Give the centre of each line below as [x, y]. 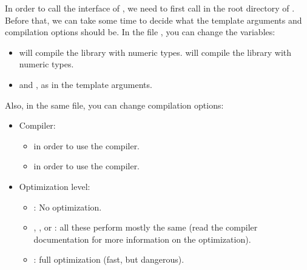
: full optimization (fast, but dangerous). [109, 259]
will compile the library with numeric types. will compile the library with [155, 52]
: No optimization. [68, 207]
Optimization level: [55, 186]
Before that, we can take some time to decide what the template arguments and [153, 20]
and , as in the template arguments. [86, 84]
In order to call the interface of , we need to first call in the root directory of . [150, 8]
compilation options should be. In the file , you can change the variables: [140, 32]
